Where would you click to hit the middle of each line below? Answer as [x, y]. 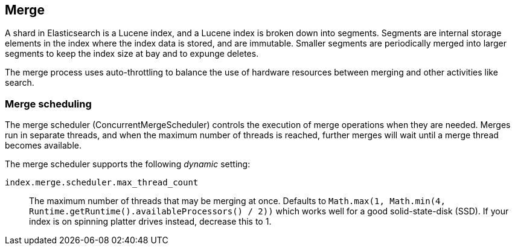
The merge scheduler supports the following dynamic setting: [128, 164]
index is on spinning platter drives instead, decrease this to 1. [150, 222]
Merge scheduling [48, 104]
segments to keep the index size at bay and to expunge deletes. [132, 54]
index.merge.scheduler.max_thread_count [102, 183]
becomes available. [43, 146]
